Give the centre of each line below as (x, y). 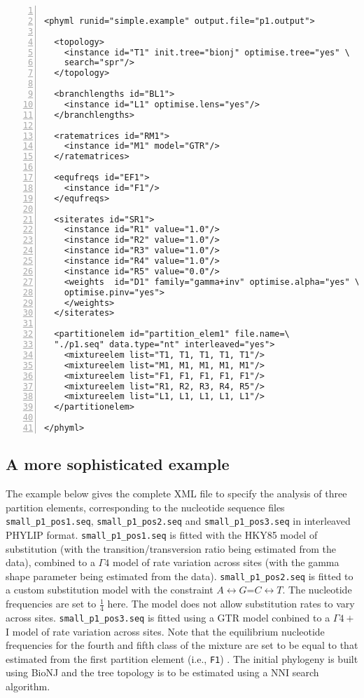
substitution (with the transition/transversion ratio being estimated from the (171, 548)
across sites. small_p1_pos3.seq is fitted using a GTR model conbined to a (168, 617)
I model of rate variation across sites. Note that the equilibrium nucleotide (165, 631)
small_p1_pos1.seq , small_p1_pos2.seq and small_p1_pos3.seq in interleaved (178, 521)
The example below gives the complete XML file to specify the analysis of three (176, 494)
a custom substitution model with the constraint (110, 590)
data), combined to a (50, 562)
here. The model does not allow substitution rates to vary (231, 604)
